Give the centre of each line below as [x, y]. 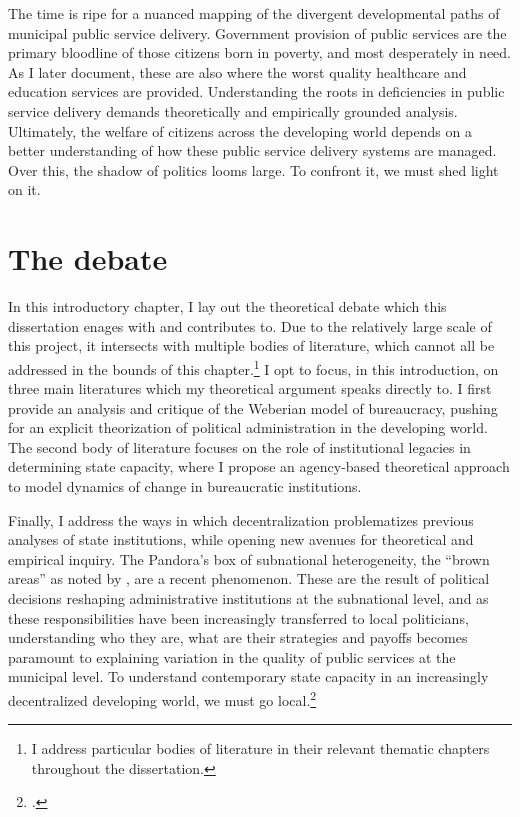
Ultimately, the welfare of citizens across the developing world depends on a [240, 130]
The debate [88, 258]
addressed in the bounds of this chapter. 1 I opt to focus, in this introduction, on [253, 367]
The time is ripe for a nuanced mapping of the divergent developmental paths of [254, 13]
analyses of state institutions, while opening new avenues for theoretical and [241, 539]
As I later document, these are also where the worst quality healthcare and [237, 71]
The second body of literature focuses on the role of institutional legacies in [239, 446]
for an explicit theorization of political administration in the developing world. [248, 427]
